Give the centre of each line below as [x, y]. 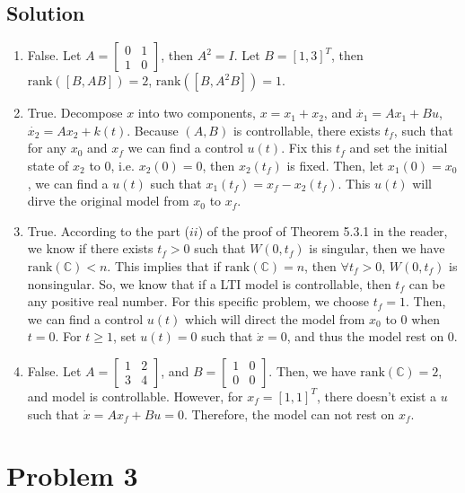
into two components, [197, 113]
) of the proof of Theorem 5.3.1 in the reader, [323, 230]
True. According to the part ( [108, 230]
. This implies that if [164, 265]
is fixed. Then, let [335, 165]
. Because [153, 130]
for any [47, 148]
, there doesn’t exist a [377, 396]
